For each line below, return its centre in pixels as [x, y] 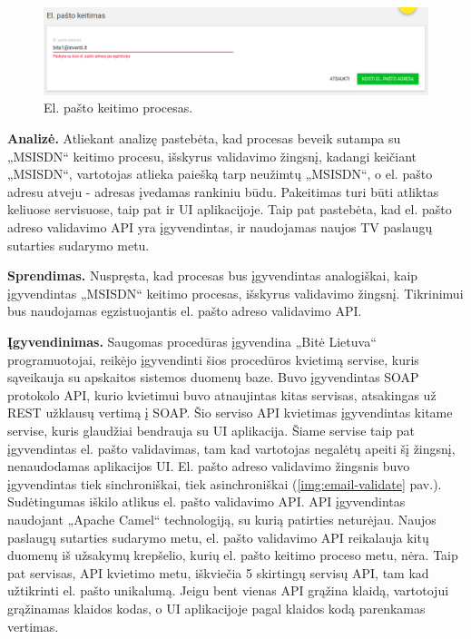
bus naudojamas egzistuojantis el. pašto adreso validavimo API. [185, 311]
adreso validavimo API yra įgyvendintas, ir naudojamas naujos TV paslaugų [220, 227]
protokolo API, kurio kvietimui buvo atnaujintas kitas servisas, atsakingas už [222, 394]
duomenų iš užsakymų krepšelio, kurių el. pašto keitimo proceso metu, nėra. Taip [233, 555]
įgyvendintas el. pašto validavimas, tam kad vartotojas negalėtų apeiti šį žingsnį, [231, 448]
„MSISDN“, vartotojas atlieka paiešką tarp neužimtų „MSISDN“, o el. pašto [220, 174]
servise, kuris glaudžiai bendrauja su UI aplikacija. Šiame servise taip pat [211, 430]
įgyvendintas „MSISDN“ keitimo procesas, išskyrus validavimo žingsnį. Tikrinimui [235, 293]
